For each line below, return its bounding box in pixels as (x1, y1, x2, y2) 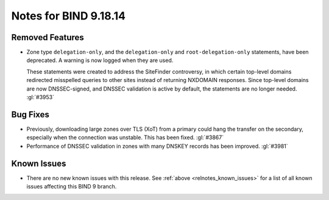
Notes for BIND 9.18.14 (11, 9, 126, 22)
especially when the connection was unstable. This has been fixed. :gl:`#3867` (26, 134, 224, 141)
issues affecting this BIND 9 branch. (26, 183, 117, 190)
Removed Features (11, 32, 85, 43)
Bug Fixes (11, 109, 50, 120)
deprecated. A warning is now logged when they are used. (26, 57, 174, 64)
